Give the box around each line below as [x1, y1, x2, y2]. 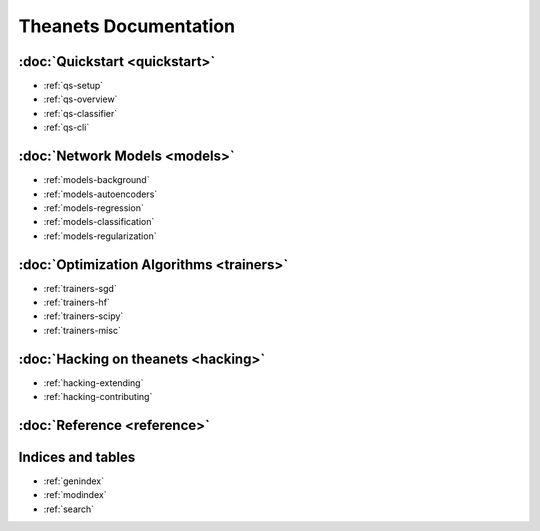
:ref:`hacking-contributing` [43, 391, 153, 403]
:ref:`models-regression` [43, 201, 144, 214]
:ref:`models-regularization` [43, 230, 157, 242]
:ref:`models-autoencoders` [43, 188, 158, 200]
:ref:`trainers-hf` [43, 296, 110, 308]
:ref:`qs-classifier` [43, 107, 118, 119]
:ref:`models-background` [43, 174, 150, 186]
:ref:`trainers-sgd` [43, 282, 117, 294]
